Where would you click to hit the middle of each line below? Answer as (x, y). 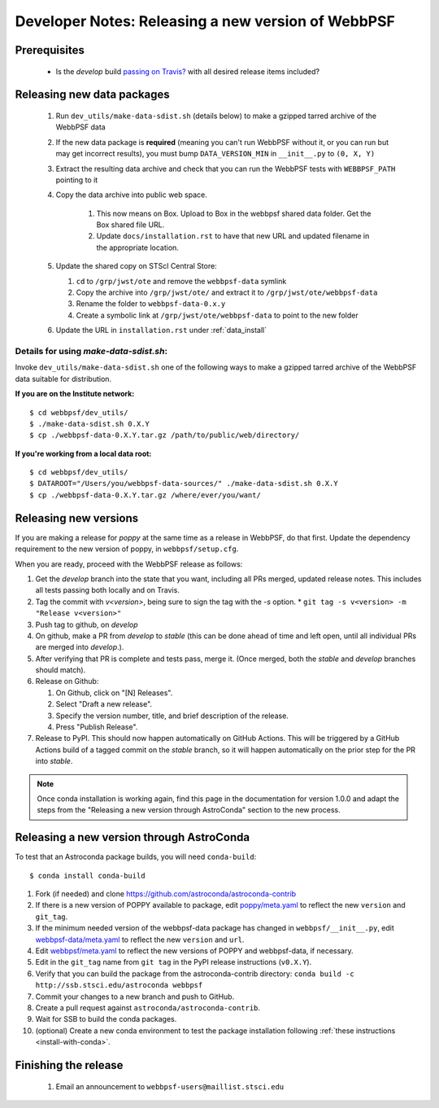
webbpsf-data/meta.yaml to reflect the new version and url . (140, 939)
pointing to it (77, 180)
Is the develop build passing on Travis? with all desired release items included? (188, 71)
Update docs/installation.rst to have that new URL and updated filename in (233, 236)
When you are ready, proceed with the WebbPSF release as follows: (129, 564)
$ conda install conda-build (87, 876)
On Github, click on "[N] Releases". (114, 693)
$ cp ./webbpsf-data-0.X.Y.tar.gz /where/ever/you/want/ (146, 495)
